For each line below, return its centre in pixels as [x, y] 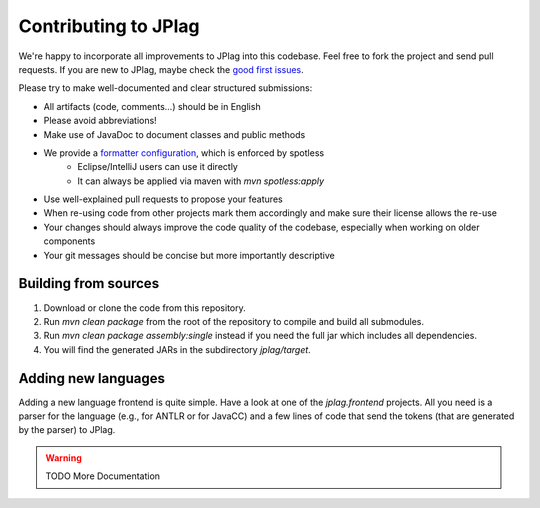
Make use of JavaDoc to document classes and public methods [174, 134]
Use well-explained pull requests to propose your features [163, 199]
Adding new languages [91, 378]
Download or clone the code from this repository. [144, 307]
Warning [63, 457]
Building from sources [89, 283]
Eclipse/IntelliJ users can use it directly [158, 167]
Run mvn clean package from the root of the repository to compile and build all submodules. [234, 321]
